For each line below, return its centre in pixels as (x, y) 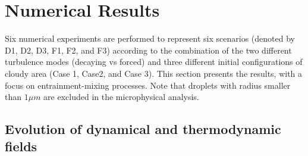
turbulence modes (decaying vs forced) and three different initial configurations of (154, 62)
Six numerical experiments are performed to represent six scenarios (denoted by (150, 38)
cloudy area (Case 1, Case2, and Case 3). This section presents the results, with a (154, 73)
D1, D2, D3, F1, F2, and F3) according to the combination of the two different (148, 50)
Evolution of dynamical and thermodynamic (143, 129)
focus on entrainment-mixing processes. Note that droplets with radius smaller (148, 85)
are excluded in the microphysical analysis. (121, 97)
